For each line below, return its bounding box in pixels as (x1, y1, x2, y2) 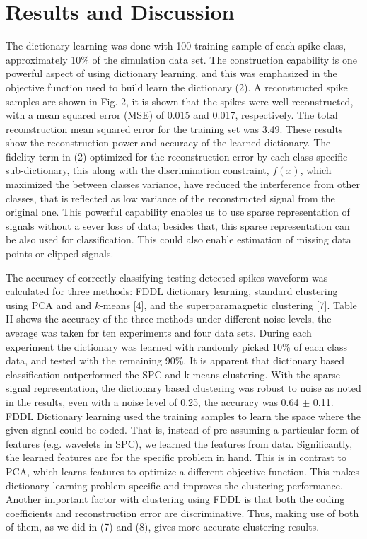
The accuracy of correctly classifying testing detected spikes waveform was (6, 269, 328, 284)
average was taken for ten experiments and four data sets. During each (6, 325, 312, 340)
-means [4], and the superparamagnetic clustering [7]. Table (100, 297, 357, 312)
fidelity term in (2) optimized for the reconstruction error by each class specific (6, 149, 348, 163)
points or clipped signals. (6, 246, 114, 261)
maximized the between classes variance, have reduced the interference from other (6, 177, 360, 192)
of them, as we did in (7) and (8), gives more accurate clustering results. (6, 519, 320, 534)
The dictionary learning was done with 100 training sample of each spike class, (6, 38, 346, 53)
